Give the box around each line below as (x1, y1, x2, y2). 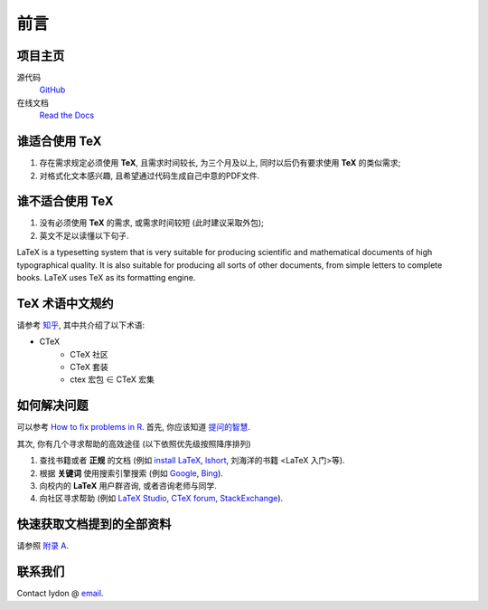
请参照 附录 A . (16, 540, 70, 551)
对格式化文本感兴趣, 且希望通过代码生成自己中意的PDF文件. (39, 170, 260, 181)
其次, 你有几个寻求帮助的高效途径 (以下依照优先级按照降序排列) (16, 438, 252, 449)
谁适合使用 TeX (16, 134, 102, 149)
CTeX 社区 (70, 348, 108, 359)
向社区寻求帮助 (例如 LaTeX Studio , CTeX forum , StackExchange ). (39, 493, 284, 504)
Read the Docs (39, 110, 95, 121)
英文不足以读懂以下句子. (39, 230, 130, 241)
